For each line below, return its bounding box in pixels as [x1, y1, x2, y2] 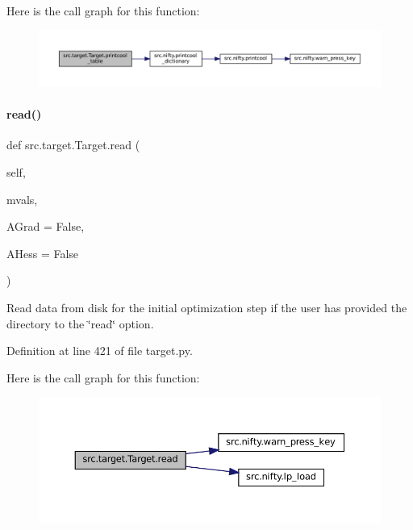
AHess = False [6, 244, 79, 261]
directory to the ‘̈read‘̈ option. [6, 315, 154, 332]
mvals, [6, 190, 38, 207]
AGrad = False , [6, 218, 85, 235]
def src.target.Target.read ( [6, 136, 140, 153]
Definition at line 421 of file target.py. [6, 342, 193, 359]
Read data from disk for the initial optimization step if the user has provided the [6, 298, 407, 315]
